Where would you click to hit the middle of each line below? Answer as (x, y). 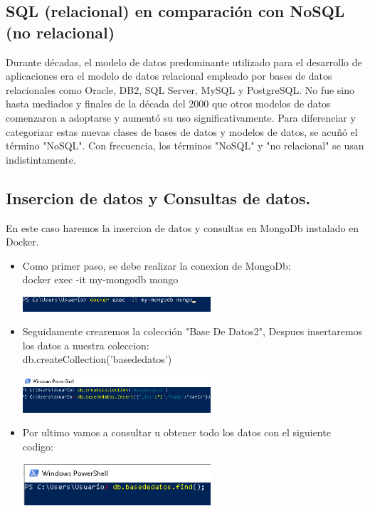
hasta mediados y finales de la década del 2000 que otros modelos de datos (168, 104)
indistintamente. (41, 159)
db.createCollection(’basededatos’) (97, 359)
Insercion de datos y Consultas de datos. (158, 197)
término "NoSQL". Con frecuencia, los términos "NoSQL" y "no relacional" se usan (185, 146)
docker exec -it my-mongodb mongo (100, 279)
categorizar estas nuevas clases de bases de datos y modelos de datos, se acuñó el (182, 131)
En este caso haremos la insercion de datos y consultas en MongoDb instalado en (183, 227)
